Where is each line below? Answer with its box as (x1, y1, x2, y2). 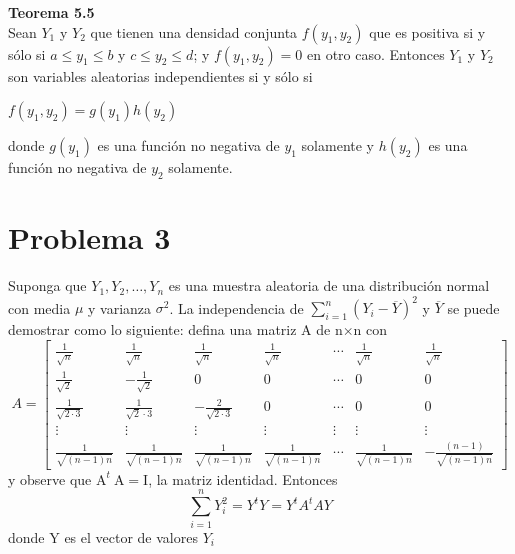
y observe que (8, 468, 92, 489)
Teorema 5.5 (8, 2, 95, 22)
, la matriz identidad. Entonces (148, 468, 338, 489)
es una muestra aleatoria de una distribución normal (168, 275, 490, 296)
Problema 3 (8, 217, 171, 258)
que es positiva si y (369, 21, 486, 42)
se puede (447, 297, 500, 318)
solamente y (301, 135, 374, 156)
